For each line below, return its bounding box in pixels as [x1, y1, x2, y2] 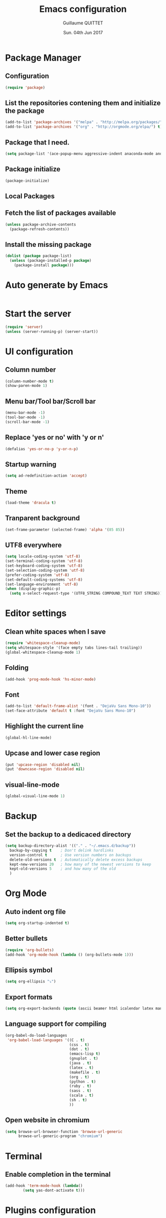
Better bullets [5, 934, 48, 943]
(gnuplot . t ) [69, 1056, 98, 1061]
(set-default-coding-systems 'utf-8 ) [5, 577, 83, 582]
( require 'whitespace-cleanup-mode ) [5, 641, 81, 646]
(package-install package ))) [14, 263, 74, 268]
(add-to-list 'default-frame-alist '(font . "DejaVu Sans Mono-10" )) [5, 704, 152, 709]
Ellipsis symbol [5, 966, 53, 974]
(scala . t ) [69, 1093, 94, 1098]
